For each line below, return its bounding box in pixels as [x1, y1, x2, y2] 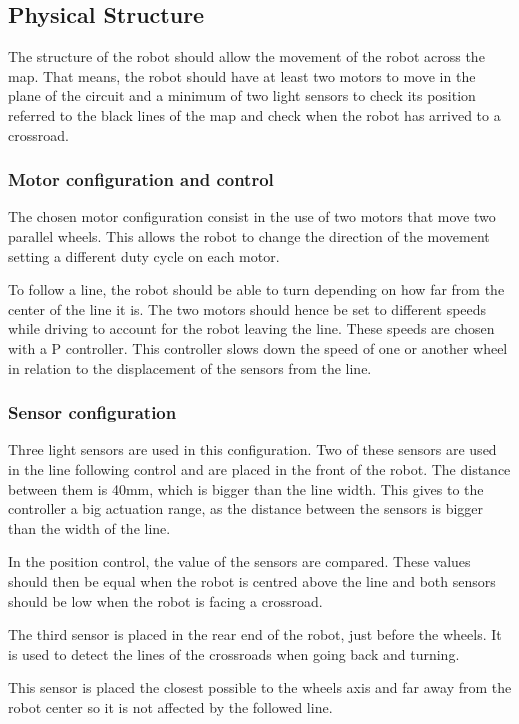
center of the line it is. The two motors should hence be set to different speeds [8, 298, 487, 319]
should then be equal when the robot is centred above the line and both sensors [8, 570, 496, 591]
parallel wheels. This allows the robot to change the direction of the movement [8, 225, 490, 246]
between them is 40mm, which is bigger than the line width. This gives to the [8, 478, 484, 499]
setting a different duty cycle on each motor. [8, 245, 280, 266]
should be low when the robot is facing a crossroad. [8, 590, 323, 611]
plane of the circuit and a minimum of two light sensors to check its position [8, 85, 476, 106]
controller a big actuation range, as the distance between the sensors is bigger [8, 498, 484, 519]
